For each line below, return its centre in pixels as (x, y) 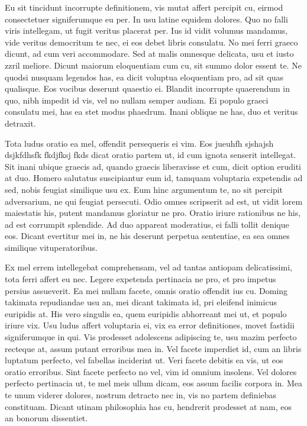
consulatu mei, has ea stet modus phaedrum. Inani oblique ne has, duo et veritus (151, 112)
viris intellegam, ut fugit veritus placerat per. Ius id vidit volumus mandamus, (146, 30)
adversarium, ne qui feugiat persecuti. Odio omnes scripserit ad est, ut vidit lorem (154, 201)
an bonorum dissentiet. (46, 418)
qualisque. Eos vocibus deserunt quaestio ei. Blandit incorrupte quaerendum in (148, 88)
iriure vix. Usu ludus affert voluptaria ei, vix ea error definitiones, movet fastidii (150, 325)
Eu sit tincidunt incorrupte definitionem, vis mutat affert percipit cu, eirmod (144, 7)
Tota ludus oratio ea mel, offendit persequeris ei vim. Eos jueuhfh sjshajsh (139, 143)
